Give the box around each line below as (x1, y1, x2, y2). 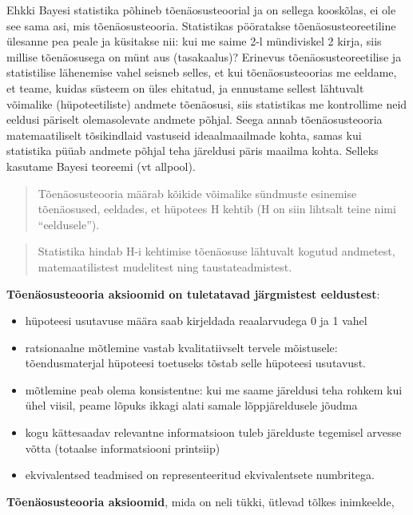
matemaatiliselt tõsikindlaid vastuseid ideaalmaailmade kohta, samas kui (6, 126, 362, 143)
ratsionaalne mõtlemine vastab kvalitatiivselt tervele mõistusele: (25, 339, 338, 355)
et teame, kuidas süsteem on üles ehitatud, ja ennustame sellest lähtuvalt (6, 79, 364, 96)
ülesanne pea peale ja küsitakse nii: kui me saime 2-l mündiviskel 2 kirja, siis (6, 33, 382, 50)
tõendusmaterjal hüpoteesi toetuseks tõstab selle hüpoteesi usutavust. (25, 355, 366, 371)
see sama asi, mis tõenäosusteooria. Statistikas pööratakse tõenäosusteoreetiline (6, 17, 396, 34)
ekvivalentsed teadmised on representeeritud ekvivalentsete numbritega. (25, 466, 375, 483)
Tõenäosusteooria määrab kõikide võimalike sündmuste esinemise (38, 184, 357, 201)
